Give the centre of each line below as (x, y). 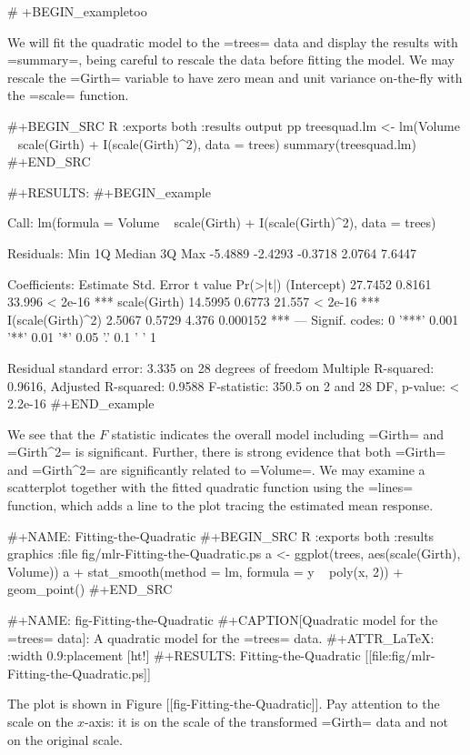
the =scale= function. (68, 95)
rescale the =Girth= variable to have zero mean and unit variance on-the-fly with (235, 77)
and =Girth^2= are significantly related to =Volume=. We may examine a (216, 469)
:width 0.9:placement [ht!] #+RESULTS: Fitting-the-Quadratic (184, 655)
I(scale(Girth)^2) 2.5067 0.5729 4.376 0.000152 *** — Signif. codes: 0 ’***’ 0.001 (233, 319)
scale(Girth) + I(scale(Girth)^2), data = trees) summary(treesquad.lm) (217, 143)
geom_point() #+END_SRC (90, 589)
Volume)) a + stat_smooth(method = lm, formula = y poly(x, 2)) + (205, 571)
